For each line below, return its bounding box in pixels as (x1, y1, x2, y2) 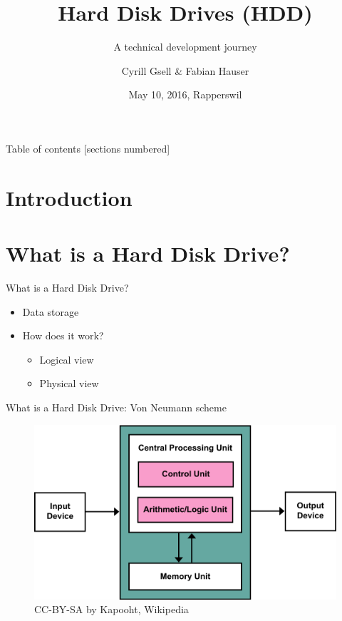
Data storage (22, 304, 79, 319)
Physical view (39, 376, 99, 391)
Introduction (6, 183, 133, 212)
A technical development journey (113, 39, 257, 54)
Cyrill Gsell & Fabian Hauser (121, 63, 249, 78)
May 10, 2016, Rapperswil (128, 87, 242, 102)
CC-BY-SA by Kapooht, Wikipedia (34, 602, 189, 617)
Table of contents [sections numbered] (6, 140, 170, 155)
